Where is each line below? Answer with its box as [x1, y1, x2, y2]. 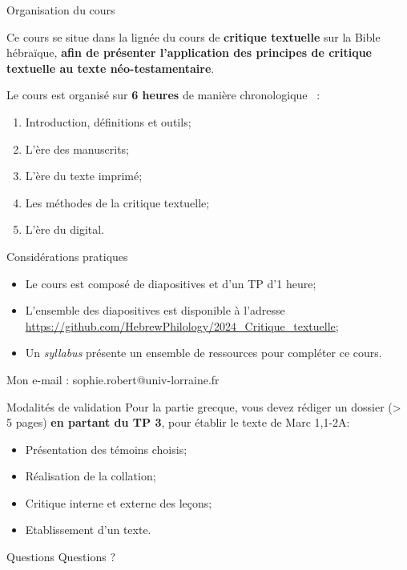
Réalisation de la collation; [25, 468, 156, 484]
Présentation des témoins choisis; [25, 440, 187, 457]
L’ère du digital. [25, 221, 105, 238]
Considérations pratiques [6, 247, 128, 264]
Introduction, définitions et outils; [25, 113, 191, 130]
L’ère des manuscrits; [25, 140, 130, 157]
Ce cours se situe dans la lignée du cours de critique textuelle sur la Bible [6, 28, 381, 45]
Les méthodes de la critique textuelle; [25, 194, 210, 211]
